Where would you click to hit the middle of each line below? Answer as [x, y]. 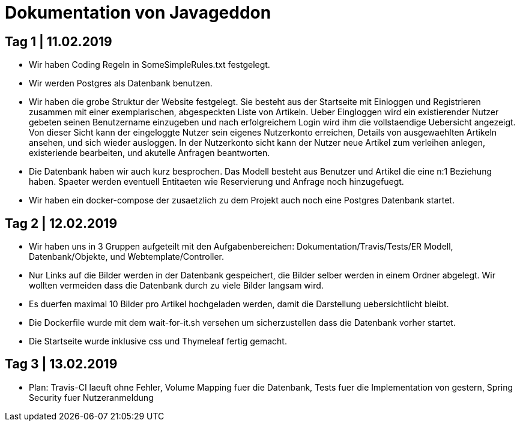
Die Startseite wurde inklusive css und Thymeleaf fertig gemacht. [158, 341]
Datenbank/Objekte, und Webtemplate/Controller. [127, 257]
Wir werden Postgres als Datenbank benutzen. [121, 83]
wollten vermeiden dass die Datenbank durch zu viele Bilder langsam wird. [176, 286]
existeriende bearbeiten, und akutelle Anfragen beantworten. [150, 153]
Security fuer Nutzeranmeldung [91, 397]
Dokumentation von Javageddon [138, 13]
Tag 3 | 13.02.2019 [61, 364]
